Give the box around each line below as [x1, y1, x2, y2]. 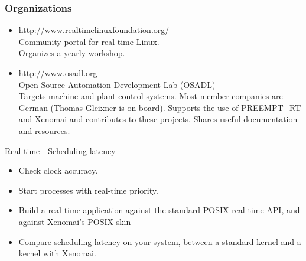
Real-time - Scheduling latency [5, 144, 116, 156]
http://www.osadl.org [18, 67, 97, 79]
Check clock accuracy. [18, 164, 98, 177]
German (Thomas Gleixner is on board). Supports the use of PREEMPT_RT [18, 101, 301, 113]
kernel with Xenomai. [18, 247, 96, 259]
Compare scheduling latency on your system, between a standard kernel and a [18, 235, 301, 247]
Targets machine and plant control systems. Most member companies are [18, 90, 283, 102]
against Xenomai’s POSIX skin [18, 215, 131, 227]
